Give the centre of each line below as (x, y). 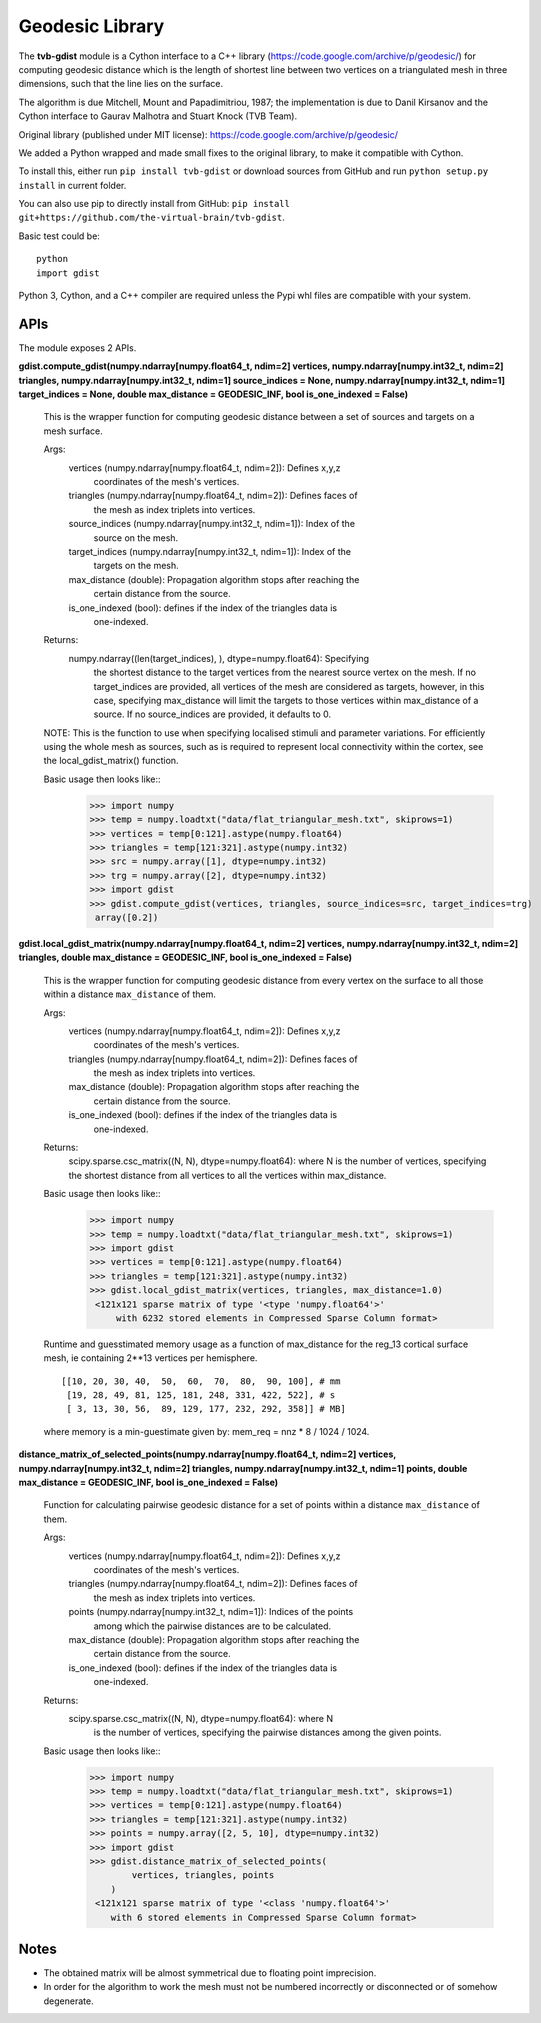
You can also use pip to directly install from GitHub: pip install (154, 204)
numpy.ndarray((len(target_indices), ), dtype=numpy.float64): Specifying (219, 658)
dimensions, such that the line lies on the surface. (121, 84)
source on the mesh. (136, 537)
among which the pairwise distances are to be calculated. (212, 1626)
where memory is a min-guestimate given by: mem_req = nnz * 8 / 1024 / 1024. (206, 1431)
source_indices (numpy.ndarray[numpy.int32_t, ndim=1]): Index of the (211, 524)
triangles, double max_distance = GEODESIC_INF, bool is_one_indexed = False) (185, 957)
